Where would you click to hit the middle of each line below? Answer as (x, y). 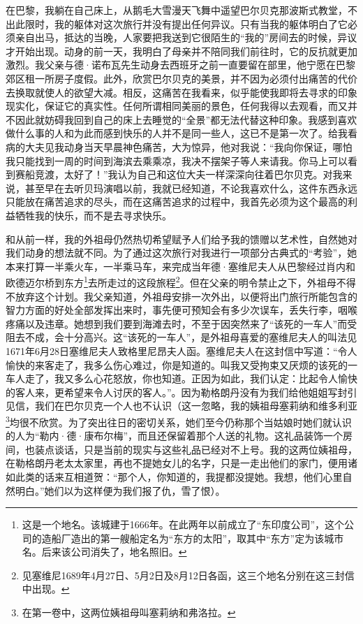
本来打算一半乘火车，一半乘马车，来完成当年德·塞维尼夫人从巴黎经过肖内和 (180, 266)
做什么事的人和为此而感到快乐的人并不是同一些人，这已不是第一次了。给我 (177, 133)
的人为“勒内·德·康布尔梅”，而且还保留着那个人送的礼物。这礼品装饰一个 (174, 436)
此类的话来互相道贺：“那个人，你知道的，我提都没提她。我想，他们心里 (179, 476)
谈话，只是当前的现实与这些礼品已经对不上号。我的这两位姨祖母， (206, 449)
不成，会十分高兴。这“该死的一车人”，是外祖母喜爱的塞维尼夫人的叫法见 (191, 337)
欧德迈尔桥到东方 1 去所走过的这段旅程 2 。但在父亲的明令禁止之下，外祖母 (171, 281)
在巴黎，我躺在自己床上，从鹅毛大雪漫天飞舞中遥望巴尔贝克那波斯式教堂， (177, 10)
